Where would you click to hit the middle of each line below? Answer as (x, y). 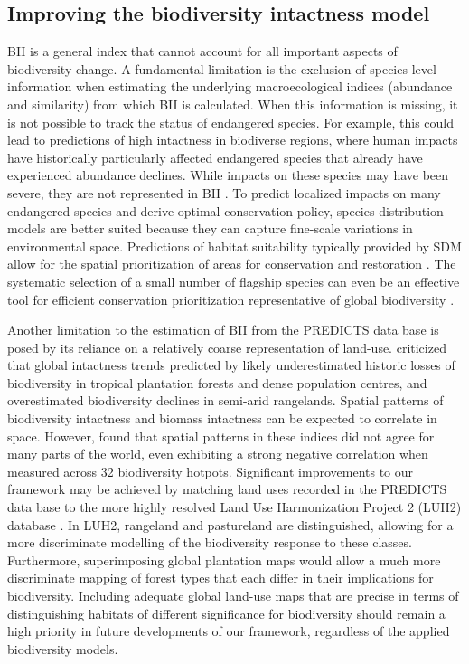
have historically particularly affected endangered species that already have (215, 157)
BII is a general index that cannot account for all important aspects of (202, 51)
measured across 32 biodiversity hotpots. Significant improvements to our (211, 471)
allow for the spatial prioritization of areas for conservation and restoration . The (232, 264)
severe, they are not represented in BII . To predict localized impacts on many (224, 192)
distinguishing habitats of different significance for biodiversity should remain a (226, 613)
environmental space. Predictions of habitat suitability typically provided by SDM (234, 246)
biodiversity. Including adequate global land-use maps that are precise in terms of (233, 596)
